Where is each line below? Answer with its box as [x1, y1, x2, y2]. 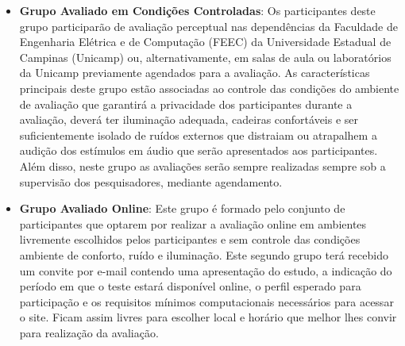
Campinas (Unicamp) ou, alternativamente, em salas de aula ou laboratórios [19, 48, 391, 65]
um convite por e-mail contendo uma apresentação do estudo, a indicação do [19, 262, 392, 279]
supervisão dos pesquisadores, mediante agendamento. [19, 173, 283, 190]
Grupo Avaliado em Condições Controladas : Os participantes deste [19, 2, 376, 18]
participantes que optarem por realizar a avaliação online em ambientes [19, 215, 367, 232]
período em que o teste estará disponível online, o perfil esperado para [19, 278, 361, 294]
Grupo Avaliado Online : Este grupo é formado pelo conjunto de [19, 200, 345, 217]
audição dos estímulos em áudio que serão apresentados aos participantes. [19, 142, 378, 159]
